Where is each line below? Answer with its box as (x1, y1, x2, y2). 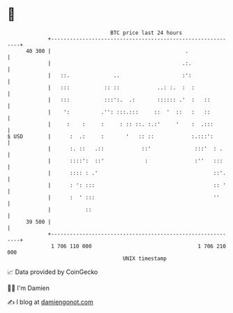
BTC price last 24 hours (110, 29, 183, 36)
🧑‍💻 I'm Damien (7, 284, 50, 292)
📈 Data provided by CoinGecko (7, 268, 98, 276)
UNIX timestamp (122, 254, 167, 262)
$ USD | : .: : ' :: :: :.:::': (7, 132, 214, 140)
